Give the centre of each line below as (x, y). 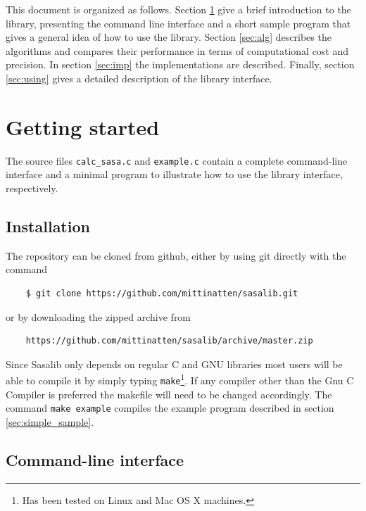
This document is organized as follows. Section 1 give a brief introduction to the (178, 9)
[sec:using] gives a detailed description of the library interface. (139, 78)
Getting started (83, 126)
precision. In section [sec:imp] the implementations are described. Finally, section (180, 64)
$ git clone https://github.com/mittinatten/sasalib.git (162, 293)
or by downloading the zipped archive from (99, 316)
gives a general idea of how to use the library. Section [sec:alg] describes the (169, 37)
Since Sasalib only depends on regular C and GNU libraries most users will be (174, 364)
